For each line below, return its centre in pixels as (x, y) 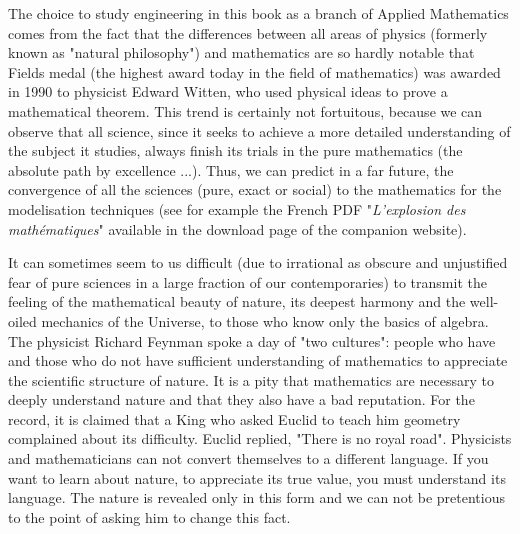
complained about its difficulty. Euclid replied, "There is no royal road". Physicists (260, 438)
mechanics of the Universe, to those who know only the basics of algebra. (265, 320)
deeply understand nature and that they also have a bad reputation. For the (241, 399)
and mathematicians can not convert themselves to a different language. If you (248, 458)
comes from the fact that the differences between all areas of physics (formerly (248, 32)
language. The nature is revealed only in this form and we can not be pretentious (256, 497)
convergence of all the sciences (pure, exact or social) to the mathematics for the (255, 189)
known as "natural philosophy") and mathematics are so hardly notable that (241, 52)
